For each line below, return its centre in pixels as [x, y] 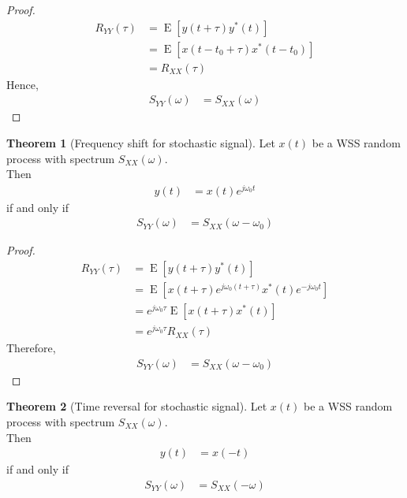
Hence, [22, 84]
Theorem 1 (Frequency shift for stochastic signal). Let [141, 142]
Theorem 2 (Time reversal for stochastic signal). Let [137, 406]
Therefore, [31, 348]
